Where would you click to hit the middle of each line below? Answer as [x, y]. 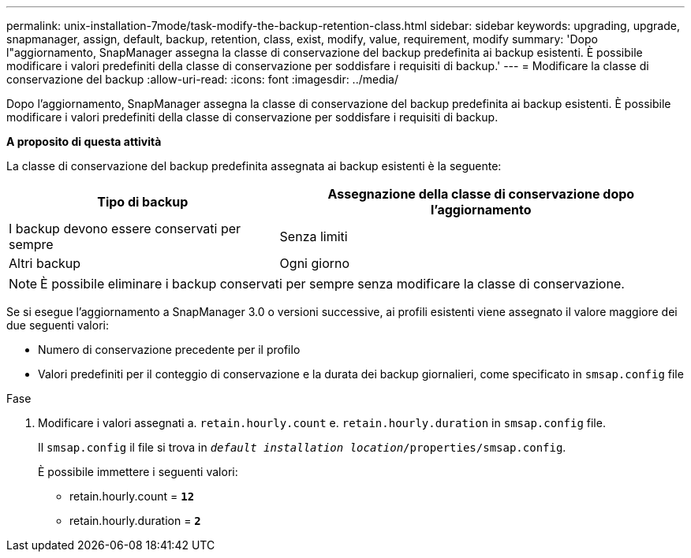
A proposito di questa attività [84, 141]
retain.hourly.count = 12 [132, 496]
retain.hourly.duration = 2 [135, 521]
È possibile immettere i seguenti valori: [138, 472]
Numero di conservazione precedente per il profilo [169, 350]
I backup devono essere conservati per [125, 229]
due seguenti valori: [58, 325]
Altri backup [45, 263]
